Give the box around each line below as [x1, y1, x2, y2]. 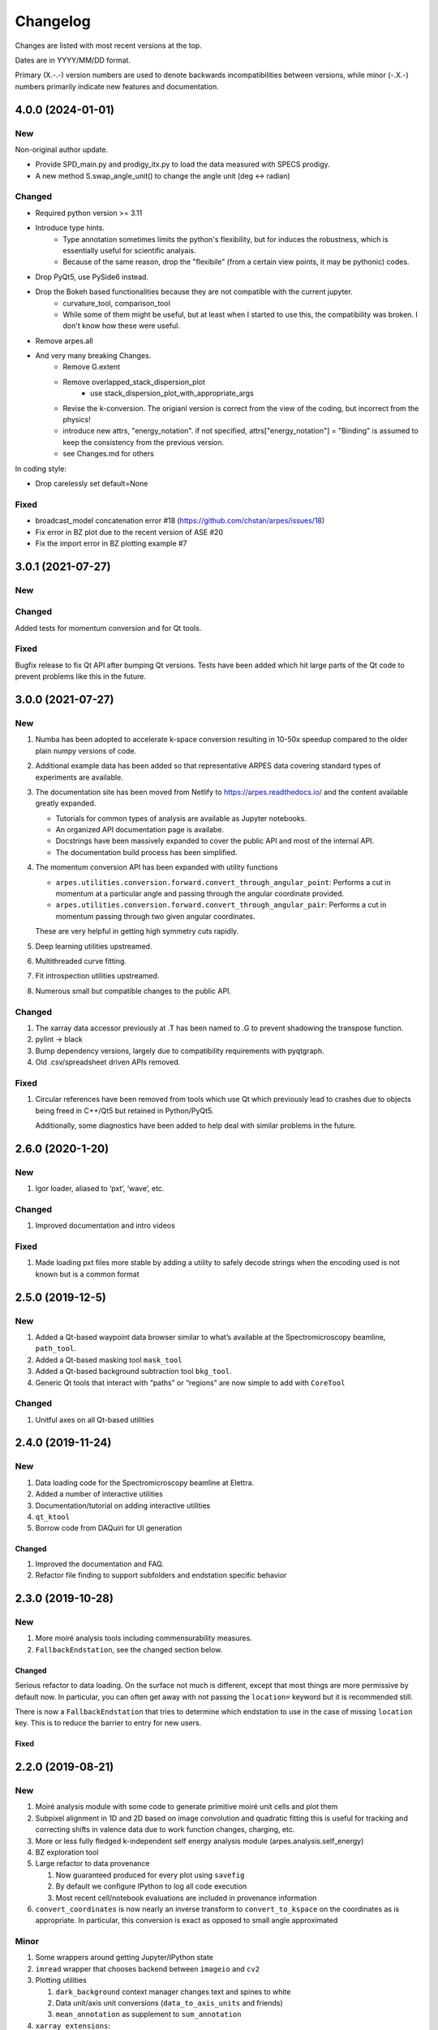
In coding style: [15, 464, 67, 473]
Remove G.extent [62, 362, 121, 372]
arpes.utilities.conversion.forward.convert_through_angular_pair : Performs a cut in [55, 900, 387, 909]
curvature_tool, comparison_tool [62, 298, 170, 308]
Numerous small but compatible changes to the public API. [35, 986, 231, 996]
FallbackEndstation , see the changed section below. [35, 1644, 223, 1654]
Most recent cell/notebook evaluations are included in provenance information [55, 1893, 317, 1903]
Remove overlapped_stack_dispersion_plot [62, 377, 206, 387]
